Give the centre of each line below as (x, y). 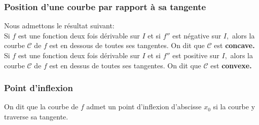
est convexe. (231, 65)
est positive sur (196, 55)
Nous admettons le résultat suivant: (59, 26)
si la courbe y (234, 107)
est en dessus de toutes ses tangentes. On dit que (125, 65)
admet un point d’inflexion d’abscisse (144, 107)
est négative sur (197, 35)
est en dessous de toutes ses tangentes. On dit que (127, 45)
